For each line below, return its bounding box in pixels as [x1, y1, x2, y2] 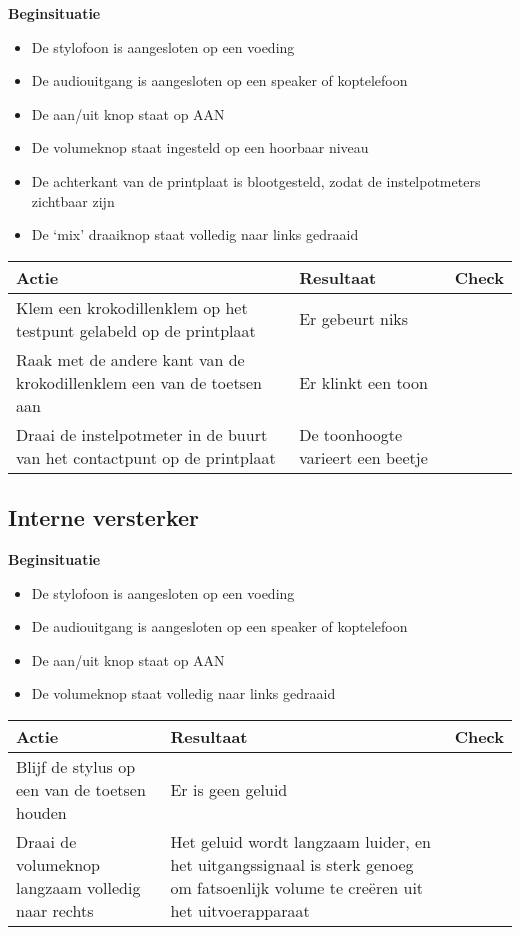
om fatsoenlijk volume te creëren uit [170, 875, 424, 899]
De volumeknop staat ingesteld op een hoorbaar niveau [31, 137, 369, 158]
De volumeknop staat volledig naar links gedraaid [31, 683, 336, 704]
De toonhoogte [299, 422, 403, 446]
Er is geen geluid [170, 777, 288, 801]
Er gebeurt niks [299, 307, 409, 331]
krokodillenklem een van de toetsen [16, 370, 262, 394]
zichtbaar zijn [31, 190, 115, 211]
